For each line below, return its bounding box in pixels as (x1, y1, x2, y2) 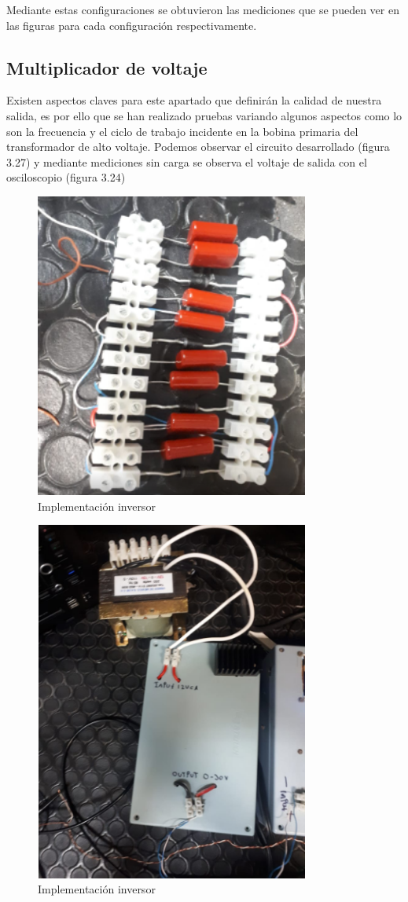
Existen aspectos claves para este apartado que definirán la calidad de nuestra (6, 92, 382, 108)
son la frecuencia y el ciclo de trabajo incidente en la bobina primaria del (6, 123, 358, 139)
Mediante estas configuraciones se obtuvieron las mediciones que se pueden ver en (6, 2, 399, 17)
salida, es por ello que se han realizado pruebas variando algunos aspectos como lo (6, 107, 402, 123)
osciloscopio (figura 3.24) (6, 169, 126, 185)
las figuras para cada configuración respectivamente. (6, 16, 257, 33)
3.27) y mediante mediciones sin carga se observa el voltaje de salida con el (6, 153, 367, 170)
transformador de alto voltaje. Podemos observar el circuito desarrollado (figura (6, 138, 390, 155)
